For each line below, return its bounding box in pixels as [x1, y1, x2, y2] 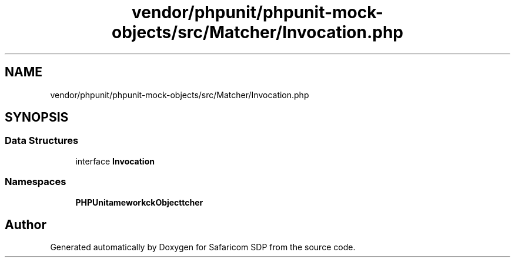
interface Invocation [75, 156, 155, 166]
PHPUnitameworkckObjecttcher [75, 197, 203, 207]
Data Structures [5, 135, 79, 147]
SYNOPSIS [5, 110, 69, 125]
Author [5, 217, 46, 232]
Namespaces [5, 176, 66, 188]
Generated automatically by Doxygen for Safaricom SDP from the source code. [50, 242, 356, 253]
